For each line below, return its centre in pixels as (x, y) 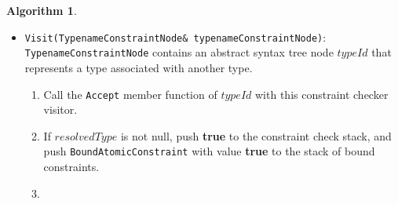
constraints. (71, 166)
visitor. (60, 109)
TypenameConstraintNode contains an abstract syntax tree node (179, 52)
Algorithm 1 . (42, 10)
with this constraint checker (322, 94)
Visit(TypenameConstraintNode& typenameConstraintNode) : (175, 36)
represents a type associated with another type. (139, 67)
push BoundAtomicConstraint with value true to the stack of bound (209, 151)
